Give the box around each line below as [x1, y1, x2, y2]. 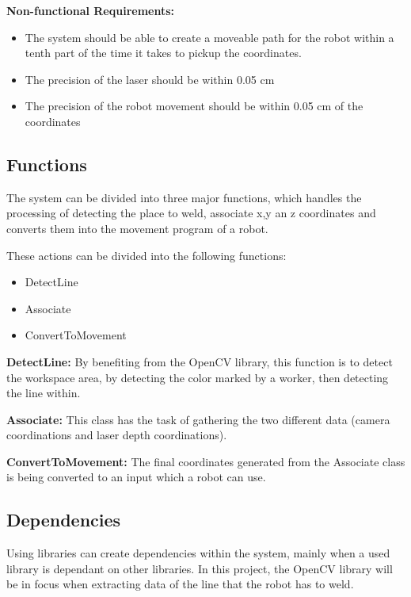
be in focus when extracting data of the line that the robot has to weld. [6, 576, 354, 592]
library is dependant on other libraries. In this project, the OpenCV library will [6, 560, 393, 576]
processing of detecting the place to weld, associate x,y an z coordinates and [6, 205, 376, 221]
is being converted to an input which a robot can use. [6, 469, 266, 485]
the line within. [6, 385, 81, 401]
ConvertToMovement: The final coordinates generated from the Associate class [6, 453, 405, 469]
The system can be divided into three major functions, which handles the [6, 189, 362, 205]
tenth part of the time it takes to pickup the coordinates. [25, 44, 302, 61]
